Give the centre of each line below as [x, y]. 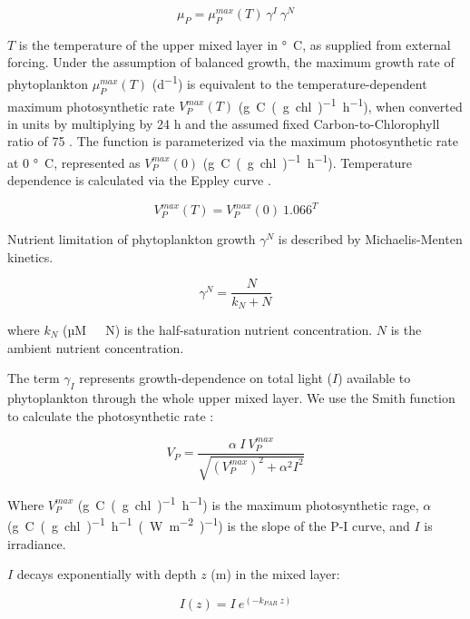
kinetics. [30, 256]
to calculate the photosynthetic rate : [111, 415]
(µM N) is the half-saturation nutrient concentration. [218, 329]
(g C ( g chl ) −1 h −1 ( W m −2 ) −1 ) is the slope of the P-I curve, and [209, 525]
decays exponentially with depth [107, 574]
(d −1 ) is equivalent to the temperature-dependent [289, 82]
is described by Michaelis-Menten [370, 239]
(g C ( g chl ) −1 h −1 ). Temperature [307, 161]
